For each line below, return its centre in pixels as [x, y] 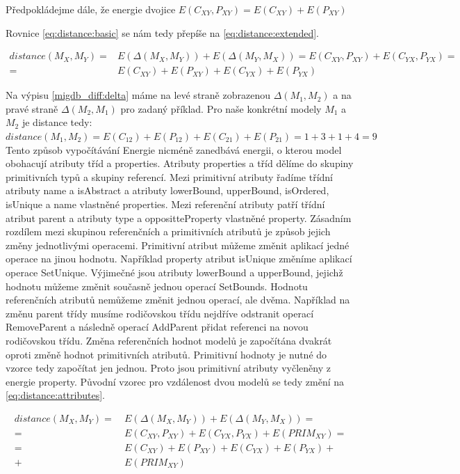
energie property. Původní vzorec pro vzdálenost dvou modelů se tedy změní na [175, 381]
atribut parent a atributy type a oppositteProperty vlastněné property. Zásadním [179, 218]
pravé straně [32, 108]
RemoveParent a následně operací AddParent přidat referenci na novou [157, 327]
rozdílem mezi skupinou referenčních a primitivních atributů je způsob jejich [168, 231]
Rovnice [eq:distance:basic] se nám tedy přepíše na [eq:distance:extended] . [162, 32]
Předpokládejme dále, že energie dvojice [91, 9]
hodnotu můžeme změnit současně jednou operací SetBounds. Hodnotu [157, 286]
